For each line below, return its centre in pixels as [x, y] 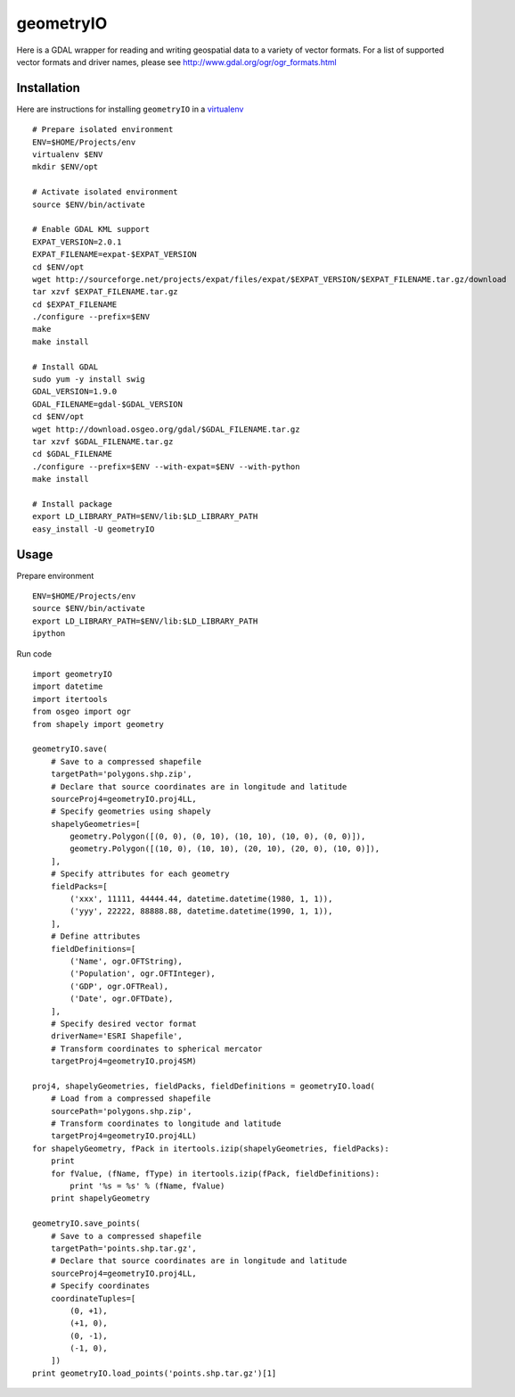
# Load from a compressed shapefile [131, 1099]
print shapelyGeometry [100, 1199]
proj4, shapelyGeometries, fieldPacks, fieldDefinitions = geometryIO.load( [204, 1086]
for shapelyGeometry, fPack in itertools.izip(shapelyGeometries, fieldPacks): [211, 1148]
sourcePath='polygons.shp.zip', [121, 1111]
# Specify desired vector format [124, 1023]
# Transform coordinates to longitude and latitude [166, 1124]
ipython [49, 634]
